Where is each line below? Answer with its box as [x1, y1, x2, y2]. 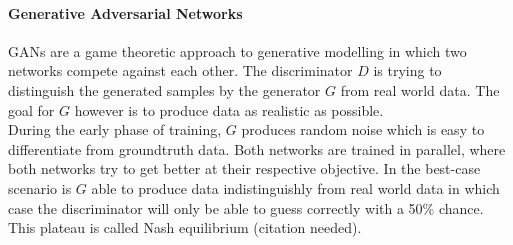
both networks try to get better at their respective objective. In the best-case [8, 158, 481, 179]
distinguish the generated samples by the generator [8, 79, 321, 100]
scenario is [8, 177, 72, 198]
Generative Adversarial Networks [8, 2, 243, 23]
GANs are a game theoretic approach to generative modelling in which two [8, 40, 467, 61]
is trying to [373, 60, 442, 81]
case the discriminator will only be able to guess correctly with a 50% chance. [8, 197, 484, 218]
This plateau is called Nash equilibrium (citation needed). [8, 217, 362, 238]
